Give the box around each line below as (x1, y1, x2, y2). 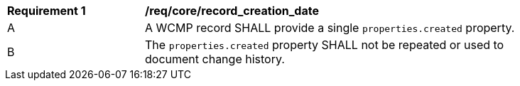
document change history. (145, 52, 285, 66)
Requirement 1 (7, 4, 86, 18)
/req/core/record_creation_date (145, 4, 319, 18)
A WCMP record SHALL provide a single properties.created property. (145, 21, 515, 35)
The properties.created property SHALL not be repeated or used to (145, 38, 504, 52)
